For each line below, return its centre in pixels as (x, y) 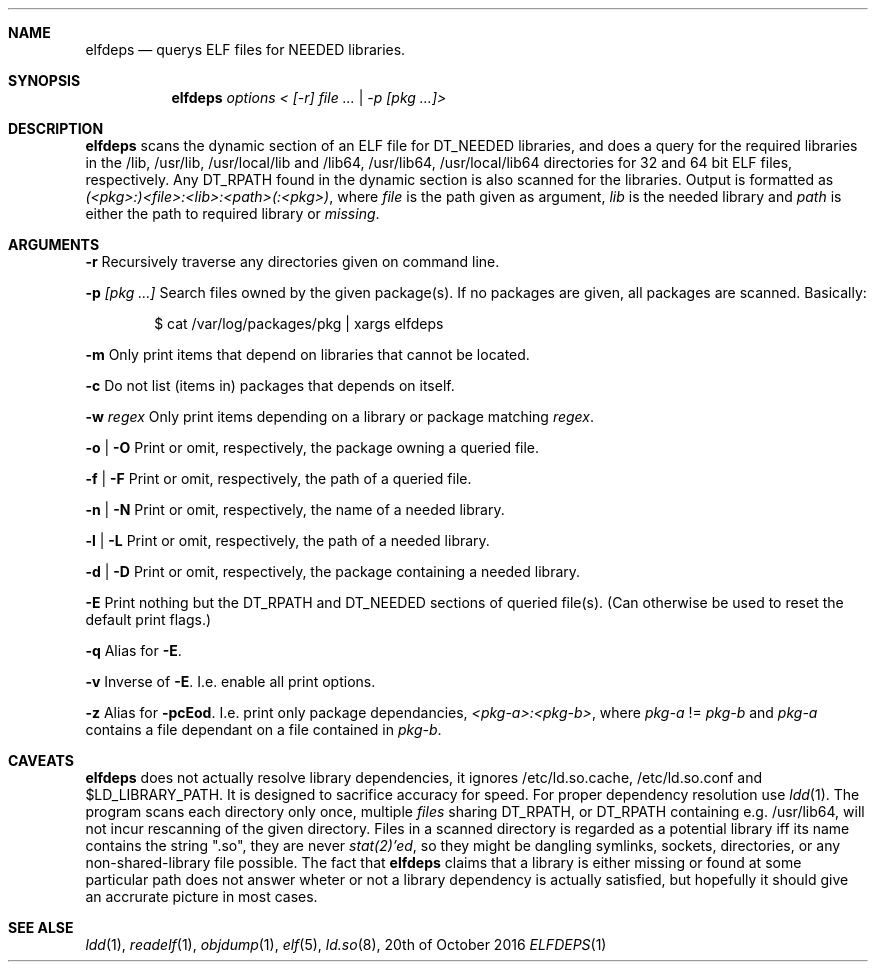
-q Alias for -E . (133, 650)
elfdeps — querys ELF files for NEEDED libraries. (245, 49)
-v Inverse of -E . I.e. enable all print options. (230, 681)
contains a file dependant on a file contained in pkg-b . (263, 729)
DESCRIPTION (56, 128)
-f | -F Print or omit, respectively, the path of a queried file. (278, 478)
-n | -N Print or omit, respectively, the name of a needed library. (295, 509)
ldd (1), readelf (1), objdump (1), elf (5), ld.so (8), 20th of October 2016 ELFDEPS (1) (346, 944)
